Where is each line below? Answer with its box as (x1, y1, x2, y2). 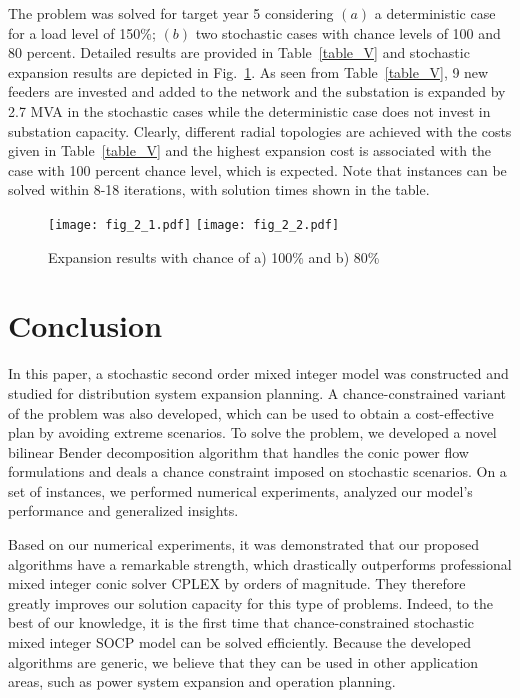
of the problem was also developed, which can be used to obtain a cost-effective (8, 402, 494, 423)
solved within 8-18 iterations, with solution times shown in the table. (8, 179, 430, 200)
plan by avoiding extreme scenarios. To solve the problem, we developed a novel (8, 422, 497, 443)
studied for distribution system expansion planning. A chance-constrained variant (8, 382, 507, 403)
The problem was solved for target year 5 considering (8, 3, 334, 23)
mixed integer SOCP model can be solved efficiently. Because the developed (8, 632, 471, 653)
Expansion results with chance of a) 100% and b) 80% (48, 246, 380, 267)
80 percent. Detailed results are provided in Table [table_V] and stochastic (8, 42, 470, 63)
